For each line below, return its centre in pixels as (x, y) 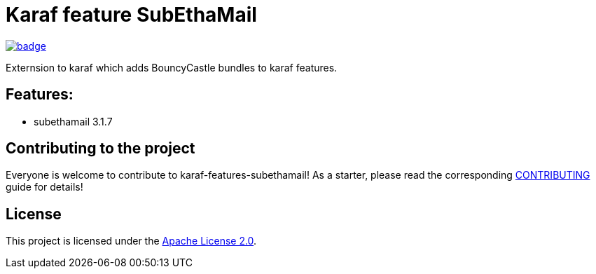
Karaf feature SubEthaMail (131, 15)
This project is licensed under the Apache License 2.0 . (131, 241)
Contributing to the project (101, 149)
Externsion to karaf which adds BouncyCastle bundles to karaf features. (172, 67)
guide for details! (44, 187)
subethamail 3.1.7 (73, 121)
